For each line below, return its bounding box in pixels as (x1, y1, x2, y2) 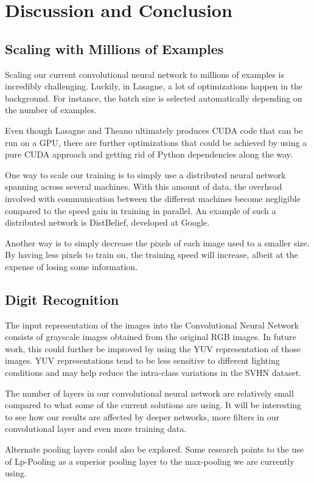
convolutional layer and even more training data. (5, 422, 187, 435)
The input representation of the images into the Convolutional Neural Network (5, 318, 299, 331)
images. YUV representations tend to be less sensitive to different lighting (5, 354, 280, 367)
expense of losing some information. (5, 260, 138, 273)
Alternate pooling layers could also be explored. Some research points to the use (5, 443, 304, 456)
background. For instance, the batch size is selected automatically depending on (5, 91, 302, 104)
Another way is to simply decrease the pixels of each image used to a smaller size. (5, 236, 310, 249)
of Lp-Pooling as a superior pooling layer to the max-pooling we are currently (5, 454, 295, 467)
